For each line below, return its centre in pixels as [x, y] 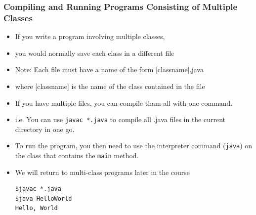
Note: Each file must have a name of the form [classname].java [109, 69]
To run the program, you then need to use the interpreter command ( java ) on [134, 146]
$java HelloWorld [43, 198]
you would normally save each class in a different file [95, 53]
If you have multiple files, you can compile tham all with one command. [124, 103]
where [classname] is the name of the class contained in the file [110, 86]
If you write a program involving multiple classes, [90, 36]
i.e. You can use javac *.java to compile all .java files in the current [120, 119]
